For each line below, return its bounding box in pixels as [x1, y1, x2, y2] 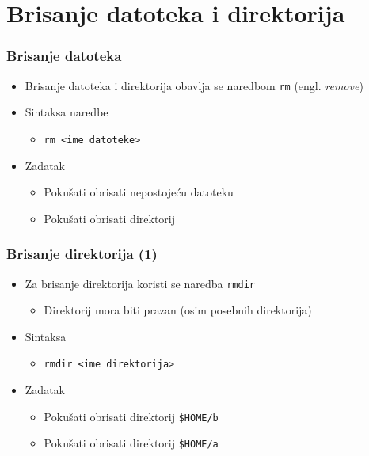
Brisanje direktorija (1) [6, 244, 158, 264]
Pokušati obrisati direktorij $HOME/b [44, 408, 219, 424]
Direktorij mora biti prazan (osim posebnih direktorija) [44, 302, 312, 318]
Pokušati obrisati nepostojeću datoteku [44, 184, 234, 200]
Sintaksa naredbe [25, 104, 108, 120]
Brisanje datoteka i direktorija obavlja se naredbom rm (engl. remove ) [25, 77, 363, 93]
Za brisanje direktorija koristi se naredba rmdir [25, 275, 255, 291]
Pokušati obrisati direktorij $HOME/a [44, 435, 219, 451]
